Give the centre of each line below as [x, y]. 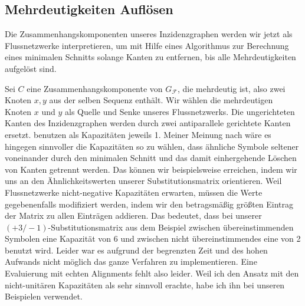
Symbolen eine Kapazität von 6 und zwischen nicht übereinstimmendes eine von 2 [153, 238]
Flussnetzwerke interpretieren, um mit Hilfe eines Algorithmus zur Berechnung [147, 45]
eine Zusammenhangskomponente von [95, 88]
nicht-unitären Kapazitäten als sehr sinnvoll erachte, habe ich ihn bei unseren [145, 284]
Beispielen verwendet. [44, 296]
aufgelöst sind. [31, 68]
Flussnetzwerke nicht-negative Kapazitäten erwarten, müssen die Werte [134, 192]
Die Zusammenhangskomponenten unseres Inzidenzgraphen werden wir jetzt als [149, 34]
